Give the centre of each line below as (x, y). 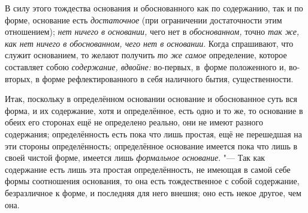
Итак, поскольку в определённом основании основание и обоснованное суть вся (151, 99)
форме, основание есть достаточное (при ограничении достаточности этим (144, 19)
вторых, (19, 78)
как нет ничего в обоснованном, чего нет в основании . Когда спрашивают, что (149, 43)
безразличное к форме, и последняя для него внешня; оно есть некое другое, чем (153, 192)
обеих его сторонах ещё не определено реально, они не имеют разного (134, 122)
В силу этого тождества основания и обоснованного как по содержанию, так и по (154, 8)
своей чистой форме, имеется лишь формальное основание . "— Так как (135, 157)
